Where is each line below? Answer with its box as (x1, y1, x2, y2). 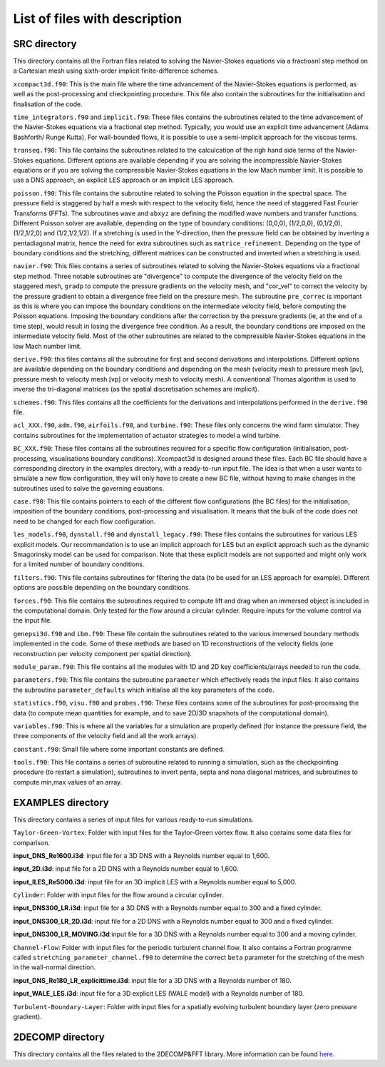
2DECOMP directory (13, 1031, 105, 1043)
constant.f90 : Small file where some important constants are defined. (13, 745, 225, 753)
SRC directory (13, 38, 77, 50)
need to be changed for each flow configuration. (13, 517, 156, 526)
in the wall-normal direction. (13, 963, 96, 971)
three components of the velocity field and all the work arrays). (13, 732, 199, 740)
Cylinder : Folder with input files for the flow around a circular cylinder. (13, 891, 224, 899)
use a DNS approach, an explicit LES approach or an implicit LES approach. (13, 175, 235, 185)
